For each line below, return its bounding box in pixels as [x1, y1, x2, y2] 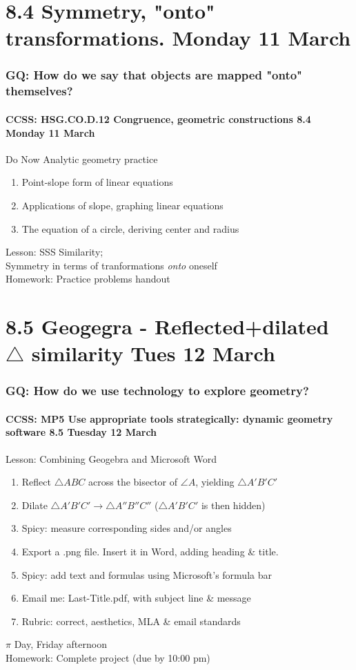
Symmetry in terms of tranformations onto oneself [6, 258, 217, 272]
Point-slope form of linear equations [21, 175, 173, 189]
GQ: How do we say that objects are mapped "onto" [6, 66, 302, 84]
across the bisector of [88, 475, 178, 489]
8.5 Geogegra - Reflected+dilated [6, 312, 329, 341]
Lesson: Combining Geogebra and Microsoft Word [6, 451, 217, 466]
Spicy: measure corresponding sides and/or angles [21, 521, 232, 535]
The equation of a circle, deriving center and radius [21, 221, 239, 236]
